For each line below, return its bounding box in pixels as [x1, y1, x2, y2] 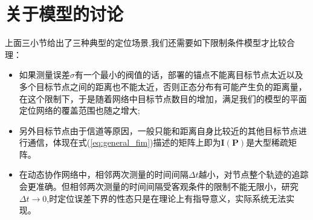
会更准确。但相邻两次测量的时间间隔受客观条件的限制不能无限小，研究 [19, 180, 298, 193]
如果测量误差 [19, 68, 70, 81]
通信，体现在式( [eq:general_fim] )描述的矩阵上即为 [27, 136, 221, 149]
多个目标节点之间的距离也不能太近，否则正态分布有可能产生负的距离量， [19, 80, 307, 92]
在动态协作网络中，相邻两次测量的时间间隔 [19, 168, 189, 181]
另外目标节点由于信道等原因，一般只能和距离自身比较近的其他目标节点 [19, 124, 298, 137]
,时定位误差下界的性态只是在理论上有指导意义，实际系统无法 [47, 192, 286, 204]
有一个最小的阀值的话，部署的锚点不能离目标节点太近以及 [74, 68, 303, 81]
